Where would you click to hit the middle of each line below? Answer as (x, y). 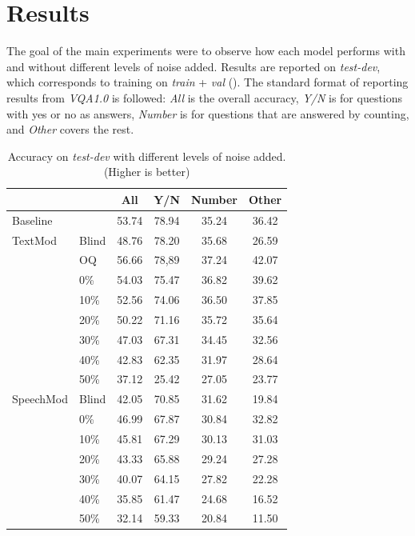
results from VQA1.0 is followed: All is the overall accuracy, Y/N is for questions (205, 97)
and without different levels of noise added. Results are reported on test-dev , (194, 66)
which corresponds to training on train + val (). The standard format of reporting (207, 82)
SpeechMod (40, 399)
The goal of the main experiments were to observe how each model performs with (206, 51)
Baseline (32, 220)
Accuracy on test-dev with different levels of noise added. (147, 156)
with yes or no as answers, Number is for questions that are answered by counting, (208, 113)
